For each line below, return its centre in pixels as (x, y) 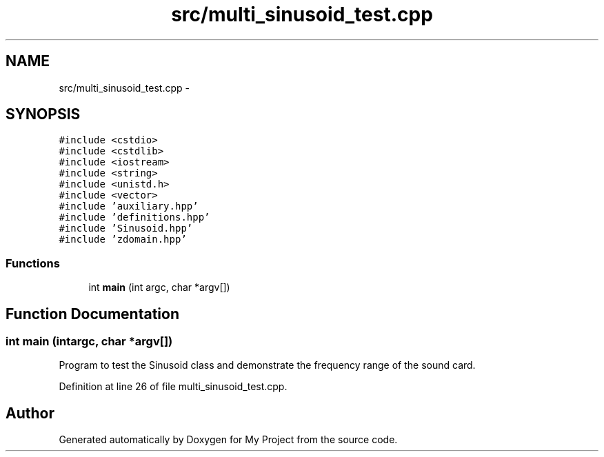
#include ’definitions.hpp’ (134, 217)
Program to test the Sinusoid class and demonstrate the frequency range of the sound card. (267, 365)
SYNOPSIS (43, 114)
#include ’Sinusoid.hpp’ (126, 228)
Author (30, 413)
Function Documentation (92, 314)
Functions (33, 263)
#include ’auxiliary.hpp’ (129, 206)
